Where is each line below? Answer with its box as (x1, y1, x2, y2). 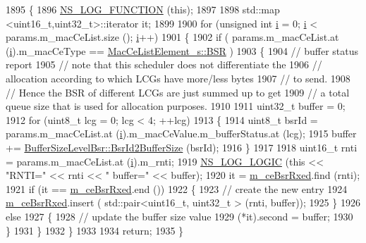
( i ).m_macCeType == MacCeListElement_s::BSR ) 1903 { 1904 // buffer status (6, 43, 359, 58)
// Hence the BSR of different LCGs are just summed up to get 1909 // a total (6, 85, 350, 99)
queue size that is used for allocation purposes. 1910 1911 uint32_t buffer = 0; (6, 99, 346, 113)
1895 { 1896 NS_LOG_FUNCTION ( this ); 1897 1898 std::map (6, 2, 280, 16)
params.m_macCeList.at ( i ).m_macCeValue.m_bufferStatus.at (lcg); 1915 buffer (6, 126, 357, 141)
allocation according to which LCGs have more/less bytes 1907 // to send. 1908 (6, 70, 350, 85)
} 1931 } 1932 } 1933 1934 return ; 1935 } (6, 223, 184, 237)
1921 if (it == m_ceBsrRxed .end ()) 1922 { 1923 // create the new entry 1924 (6, 181, 348, 196)
